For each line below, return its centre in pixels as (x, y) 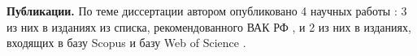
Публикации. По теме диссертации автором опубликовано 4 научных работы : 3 (207, 11)
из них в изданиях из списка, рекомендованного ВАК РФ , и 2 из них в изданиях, (209, 26)
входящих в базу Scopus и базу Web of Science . (126, 43)
